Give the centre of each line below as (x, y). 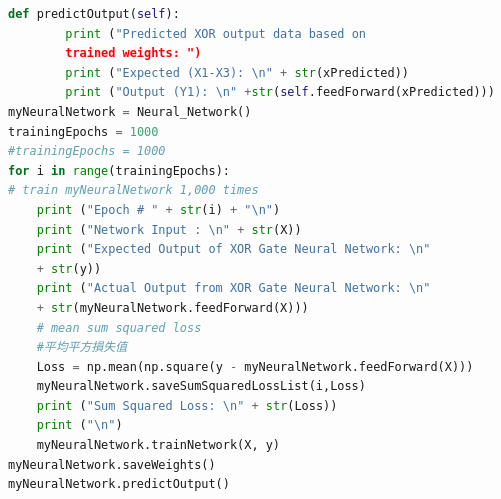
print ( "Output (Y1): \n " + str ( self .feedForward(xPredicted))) (280, 92)
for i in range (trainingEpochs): (119, 170)
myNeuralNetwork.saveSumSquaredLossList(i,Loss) (201, 386)
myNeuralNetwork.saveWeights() (112, 464)
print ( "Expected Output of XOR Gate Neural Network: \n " (233, 249)
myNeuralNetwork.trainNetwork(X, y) (158, 445)
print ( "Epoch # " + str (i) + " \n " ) (158, 209)
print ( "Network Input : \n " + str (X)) (169, 229)
